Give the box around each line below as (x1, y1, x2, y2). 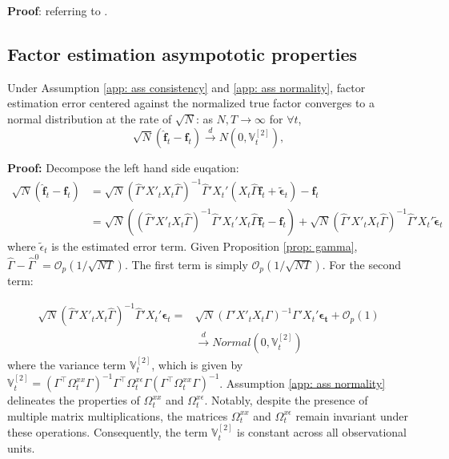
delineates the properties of (7, 392, 140, 409)
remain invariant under (295, 407, 408, 424)
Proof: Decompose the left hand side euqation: (7, 159, 239, 176)
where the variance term (7, 356, 126, 373)
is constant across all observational (237, 424, 407, 441)
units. (7, 439, 35, 456)
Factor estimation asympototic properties (7, 41, 358, 66)
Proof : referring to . (7, 2, 108, 18)
